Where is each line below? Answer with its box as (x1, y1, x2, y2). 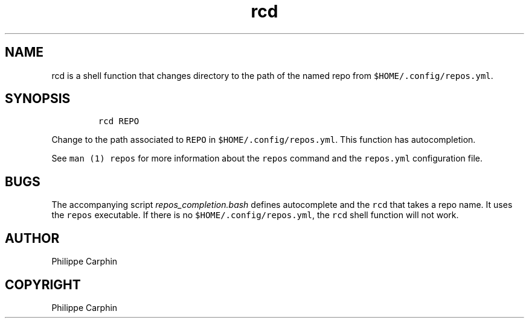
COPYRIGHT (5, 277, 81, 292)
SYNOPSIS (5, 91, 71, 107)
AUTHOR (5, 230, 60, 246)
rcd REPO (98, 116, 139, 127)
